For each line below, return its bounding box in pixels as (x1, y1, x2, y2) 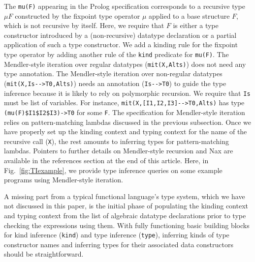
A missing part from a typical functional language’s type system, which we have (4, 191, 245, 201)
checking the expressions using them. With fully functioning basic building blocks (4, 220, 250, 230)
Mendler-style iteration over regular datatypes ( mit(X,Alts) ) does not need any (4, 58, 246, 69)
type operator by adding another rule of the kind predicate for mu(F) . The (4, 49, 229, 59)
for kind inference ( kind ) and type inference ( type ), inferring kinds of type (4, 230, 229, 240)
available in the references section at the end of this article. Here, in (4, 155, 209, 165)
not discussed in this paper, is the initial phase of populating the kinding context (4, 201, 249, 211)
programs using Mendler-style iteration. (4, 175, 123, 185)
